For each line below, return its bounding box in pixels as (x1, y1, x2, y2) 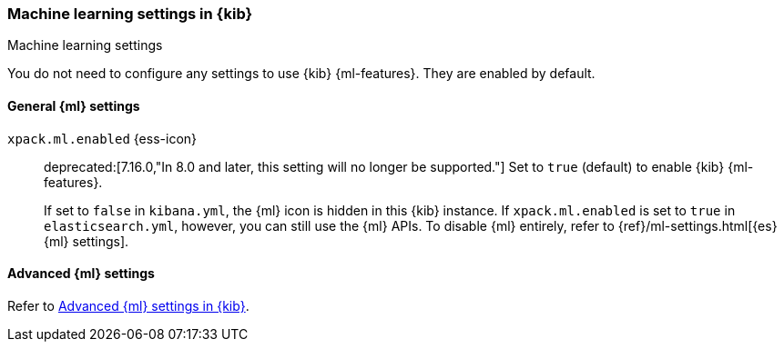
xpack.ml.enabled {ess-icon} (7, 130, 198, 146)
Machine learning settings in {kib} (7, 5, 253, 23)
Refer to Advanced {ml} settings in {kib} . (7, 297, 249, 314)
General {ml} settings (7, 97, 140, 114)
